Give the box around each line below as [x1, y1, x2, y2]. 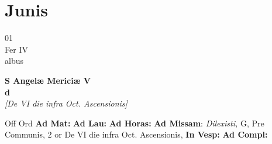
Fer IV [5, 43, 28, 55]
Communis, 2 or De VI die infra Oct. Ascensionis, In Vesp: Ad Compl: [5, 128, 268, 140]
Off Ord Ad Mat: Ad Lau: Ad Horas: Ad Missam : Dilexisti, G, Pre [5, 116, 264, 129]
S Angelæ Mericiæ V [5, 74, 91, 86]
